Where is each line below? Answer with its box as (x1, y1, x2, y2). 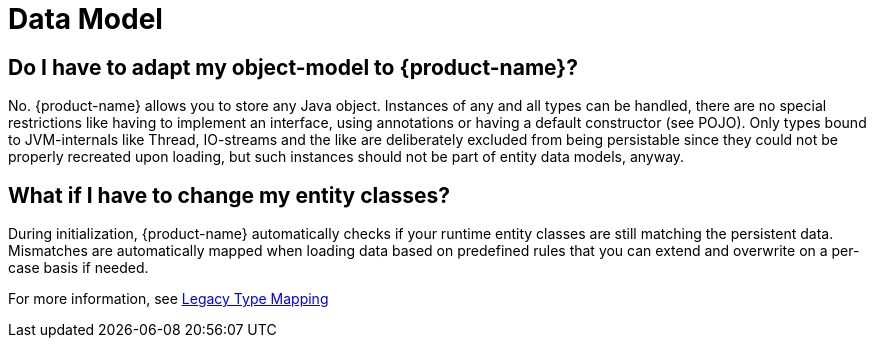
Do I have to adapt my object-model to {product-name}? (8, 54, 578, 80)
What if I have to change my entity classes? (8, 182, 450, 208)
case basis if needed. (8, 259, 149, 277)
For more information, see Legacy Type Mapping (8, 290, 329, 308)
